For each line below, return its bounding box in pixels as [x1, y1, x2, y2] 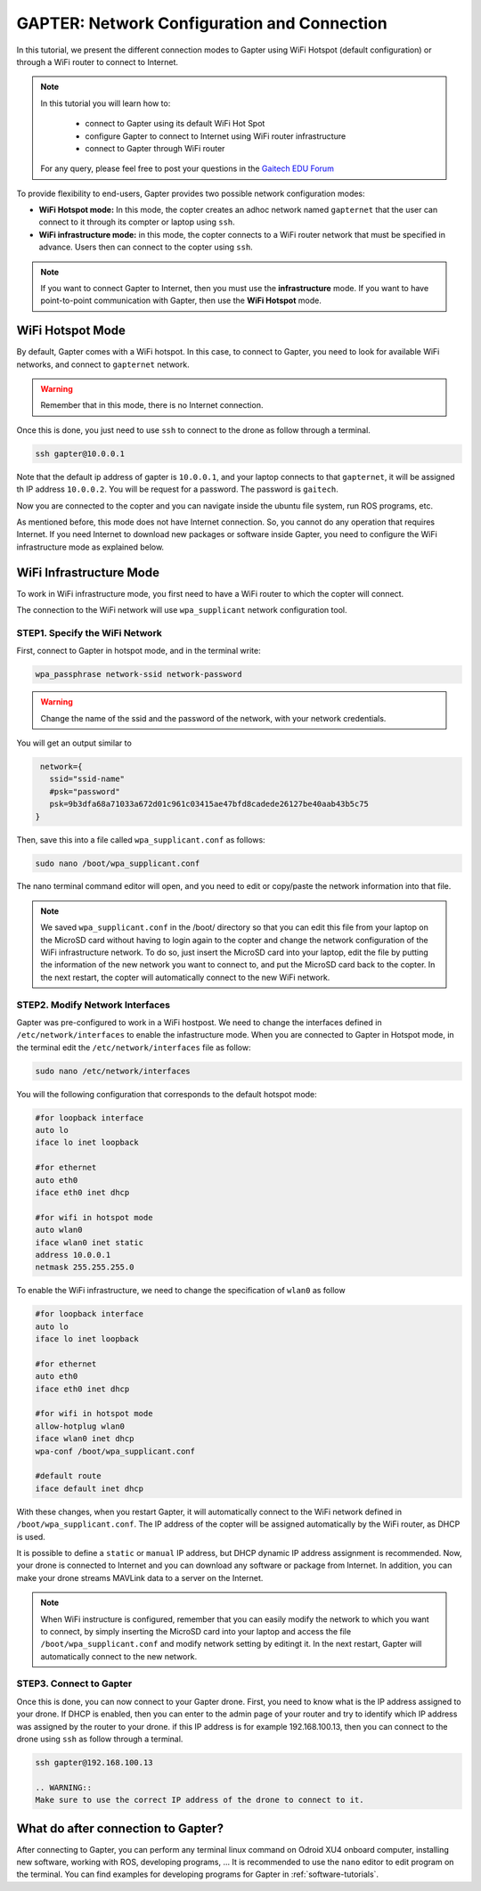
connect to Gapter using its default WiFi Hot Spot [85, 118, 265, 129]
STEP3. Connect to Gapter [16, 1677, 133, 1690]
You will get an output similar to [16, 738, 133, 748]
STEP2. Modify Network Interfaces [16, 998, 171, 1011]
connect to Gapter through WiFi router [85, 143, 225, 153]
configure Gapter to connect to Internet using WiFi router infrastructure [85, 130, 346, 142]
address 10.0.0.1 [35, 1250, 111, 1259]
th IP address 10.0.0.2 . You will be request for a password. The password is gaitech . [16, 484, 338, 494]
